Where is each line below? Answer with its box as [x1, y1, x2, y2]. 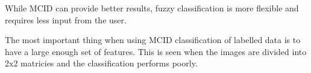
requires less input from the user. [5, 13, 127, 26]
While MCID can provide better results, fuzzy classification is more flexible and [5, 2, 299, 14]
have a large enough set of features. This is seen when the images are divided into [5, 45, 307, 57]
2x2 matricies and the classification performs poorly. [5, 57, 198, 69]
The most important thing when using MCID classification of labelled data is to [5, 34, 301, 46]
